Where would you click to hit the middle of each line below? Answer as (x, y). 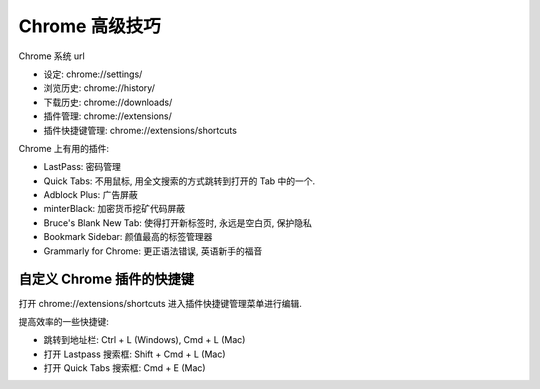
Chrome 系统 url (51, 56)
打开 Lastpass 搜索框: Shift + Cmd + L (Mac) (134, 354)
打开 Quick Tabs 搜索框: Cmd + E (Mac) (124, 368)
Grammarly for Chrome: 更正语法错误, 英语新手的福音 (153, 251)
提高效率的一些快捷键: (64, 321)
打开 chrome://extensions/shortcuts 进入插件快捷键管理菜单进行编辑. (160, 303)
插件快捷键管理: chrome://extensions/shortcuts (140, 130)
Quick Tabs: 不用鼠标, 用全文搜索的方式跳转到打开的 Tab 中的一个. (179, 181)
